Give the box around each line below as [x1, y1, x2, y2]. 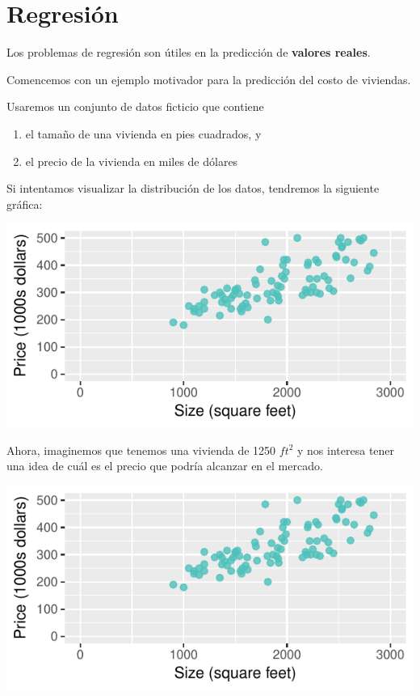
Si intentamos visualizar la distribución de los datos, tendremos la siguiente [6, 180, 380, 197]
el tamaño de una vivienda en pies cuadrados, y [25, 125, 262, 142]
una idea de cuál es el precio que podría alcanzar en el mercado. [6, 457, 323, 474]
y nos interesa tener [297, 441, 395, 458]
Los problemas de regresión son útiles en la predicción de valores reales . [6, 44, 371, 61]
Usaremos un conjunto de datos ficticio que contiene [6, 98, 264, 115]
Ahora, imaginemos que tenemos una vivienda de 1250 [6, 441, 276, 458]
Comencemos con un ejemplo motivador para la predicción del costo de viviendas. [6, 70, 411, 87]
